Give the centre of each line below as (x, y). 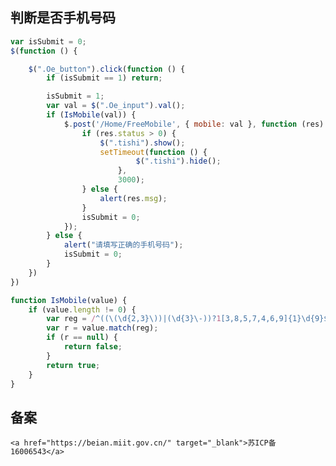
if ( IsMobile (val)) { (91, 115)
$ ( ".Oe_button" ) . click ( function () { (107, 69)
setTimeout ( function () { (153, 152)
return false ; (93, 347)
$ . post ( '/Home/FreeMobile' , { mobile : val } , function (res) (194, 124)
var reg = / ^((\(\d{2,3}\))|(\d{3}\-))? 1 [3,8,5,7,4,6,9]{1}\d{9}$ (187, 319)
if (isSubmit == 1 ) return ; (104, 78)
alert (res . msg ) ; (133, 198)
